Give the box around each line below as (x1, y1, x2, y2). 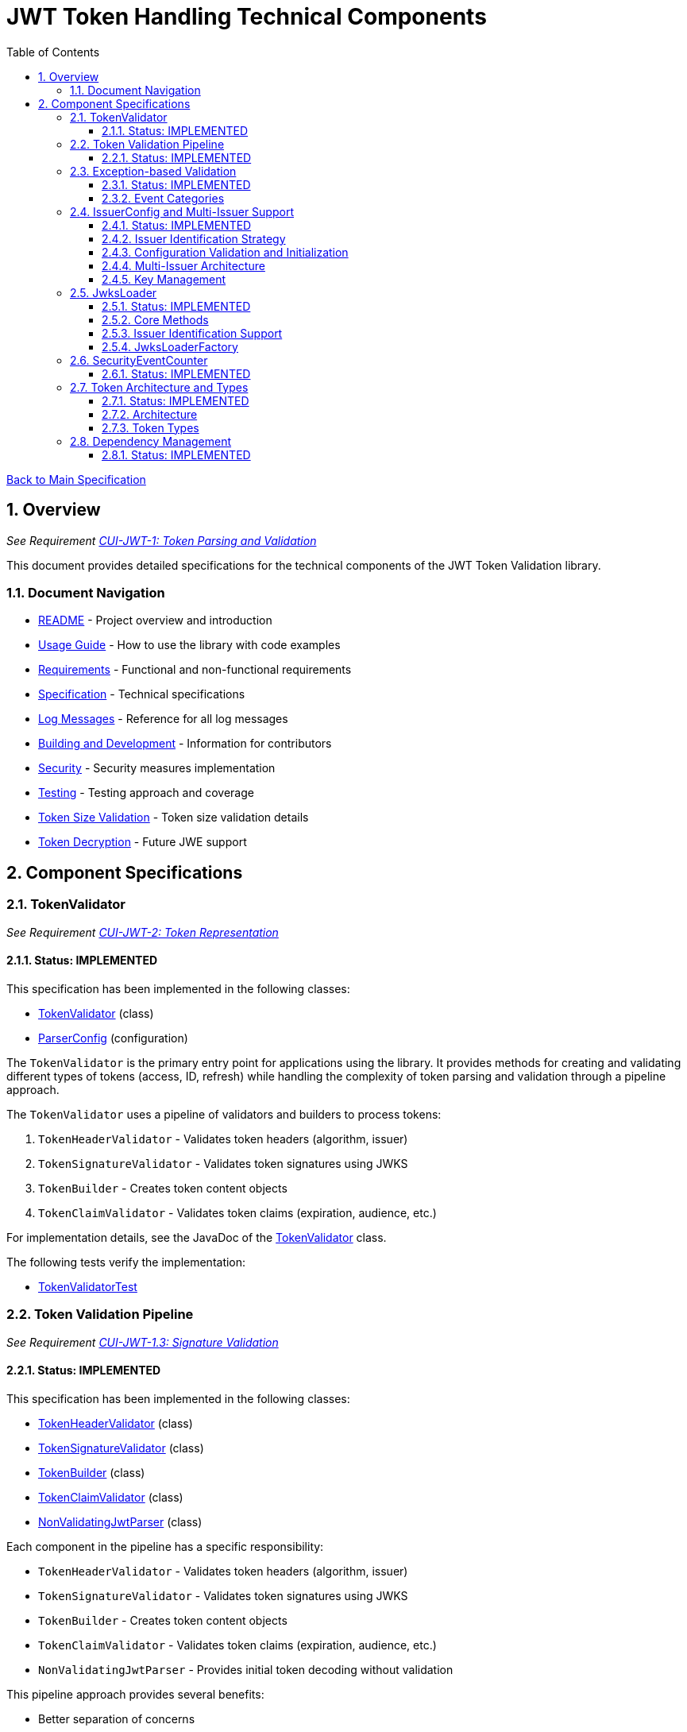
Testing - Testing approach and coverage (38, 786, 254, 800)
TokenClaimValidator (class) (38, 1490, 183, 1504)
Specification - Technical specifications (38, 687, 245, 702)
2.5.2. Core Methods (102, 312, 209, 327)
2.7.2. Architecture (102, 407, 198, 421)
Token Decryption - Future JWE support (38, 835, 247, 849)
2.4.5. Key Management (102, 272, 226, 286)
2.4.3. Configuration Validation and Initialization (102, 245, 349, 259)
